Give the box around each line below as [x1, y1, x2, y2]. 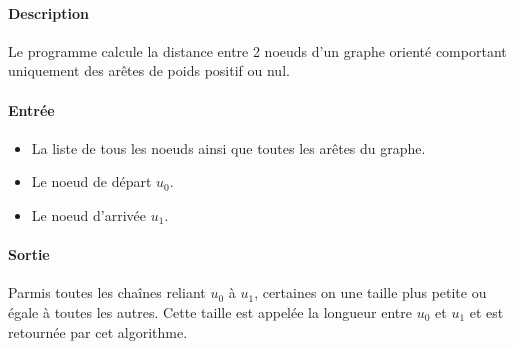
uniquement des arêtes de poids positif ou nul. [8, 60, 290, 81]
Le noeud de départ [31, 171, 152, 192]
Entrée [8, 99, 55, 120]
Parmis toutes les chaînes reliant [8, 282, 206, 303]
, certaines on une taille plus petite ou [254, 282, 487, 303]
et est [469, 301, 504, 322]
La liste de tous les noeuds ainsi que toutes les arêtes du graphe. [31, 137, 426, 158]
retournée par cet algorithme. [8, 321, 188, 342]
